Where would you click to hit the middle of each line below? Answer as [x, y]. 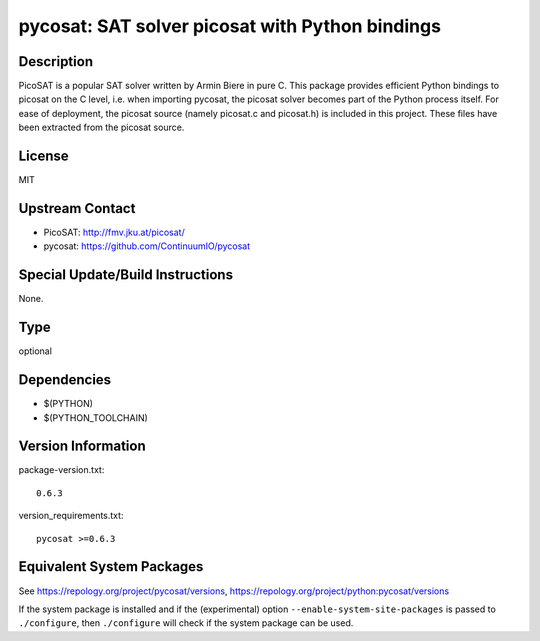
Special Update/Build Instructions [126, 275]
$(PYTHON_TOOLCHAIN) [96, 417]
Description [56, 61]
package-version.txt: [61, 470]
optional [35, 351]
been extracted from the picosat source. [101, 127]
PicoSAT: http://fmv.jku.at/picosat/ [114, 232]
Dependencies [65, 380]
